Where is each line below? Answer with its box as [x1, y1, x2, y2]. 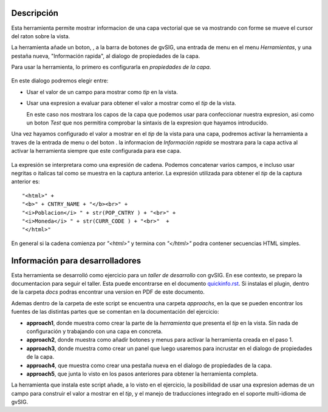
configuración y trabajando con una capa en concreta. [26, 328, 163, 335]
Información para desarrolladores [11, 255, 142, 266]
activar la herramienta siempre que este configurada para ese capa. [11, 147, 182, 155]
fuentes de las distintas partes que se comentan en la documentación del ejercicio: [11, 308, 219, 316]
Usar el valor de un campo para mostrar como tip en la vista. [26, 88, 179, 95]
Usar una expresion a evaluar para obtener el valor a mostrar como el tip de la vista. [26, 100, 236, 107]
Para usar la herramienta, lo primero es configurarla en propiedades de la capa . [11, 64, 211, 71]
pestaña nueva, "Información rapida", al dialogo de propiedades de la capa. [11, 52, 200, 59]
